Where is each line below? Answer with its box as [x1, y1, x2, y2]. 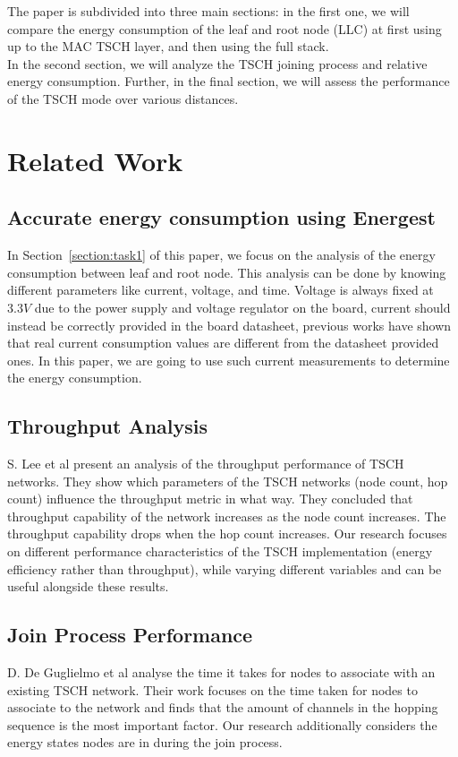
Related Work [7, 142, 183, 178]
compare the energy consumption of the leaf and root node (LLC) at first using [7, 19, 442, 38]
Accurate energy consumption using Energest [7, 203, 436, 231]
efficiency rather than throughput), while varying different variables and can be [7, 559, 442, 578]
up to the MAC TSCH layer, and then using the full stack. [7, 37, 329, 56]
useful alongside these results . [7, 577, 169, 596]
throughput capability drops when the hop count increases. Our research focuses [7, 524, 447, 543]
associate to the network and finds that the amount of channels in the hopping [7, 698, 438, 717]
